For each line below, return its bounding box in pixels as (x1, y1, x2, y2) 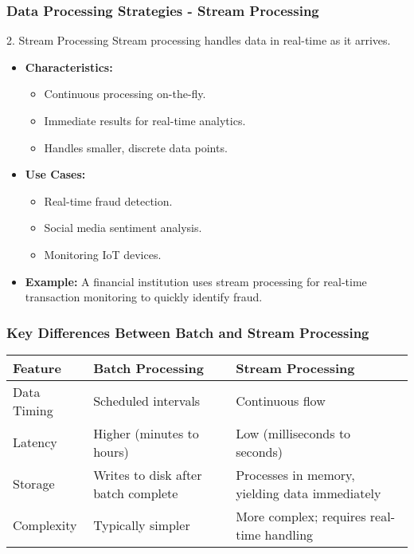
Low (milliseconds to (236, 423, 351, 442)
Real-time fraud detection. (44, 192, 173, 209)
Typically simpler (93, 516, 190, 535)
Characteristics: (25, 58, 113, 75)
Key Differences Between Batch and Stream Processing (6, 322, 369, 342)
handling (264, 525, 314, 544)
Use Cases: (25, 166, 86, 183)
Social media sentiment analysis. (44, 219, 202, 236)
